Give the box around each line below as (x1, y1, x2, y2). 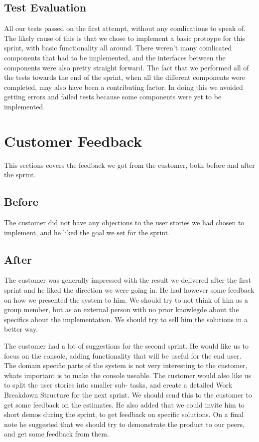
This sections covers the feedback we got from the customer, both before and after (4, 159, 255, 170)
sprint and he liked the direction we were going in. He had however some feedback (4, 285, 255, 295)
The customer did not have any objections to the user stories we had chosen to (4, 217, 245, 228)
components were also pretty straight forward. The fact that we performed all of (4, 62, 249, 72)
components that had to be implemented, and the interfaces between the (4, 52, 226, 62)
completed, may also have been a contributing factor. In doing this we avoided (4, 81, 243, 92)
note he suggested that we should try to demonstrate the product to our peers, (4, 419, 245, 429)
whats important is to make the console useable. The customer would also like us (4, 370, 252, 380)
